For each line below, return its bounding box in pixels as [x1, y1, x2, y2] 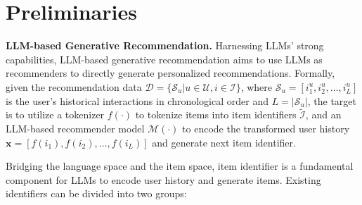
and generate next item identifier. [152, 135, 296, 149]
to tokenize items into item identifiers [135, 107, 297, 122]
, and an [305, 107, 342, 122]
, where [240, 79, 273, 94]
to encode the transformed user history [182, 120, 350, 135]
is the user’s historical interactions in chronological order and [6, 93, 269, 108]
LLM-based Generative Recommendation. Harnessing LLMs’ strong [6, 38, 324, 53]
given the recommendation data [6, 79, 142, 94]
